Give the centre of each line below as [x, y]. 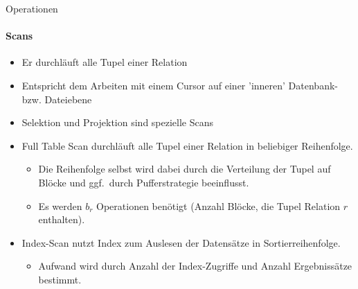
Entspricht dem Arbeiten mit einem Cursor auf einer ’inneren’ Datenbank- [180, 85]
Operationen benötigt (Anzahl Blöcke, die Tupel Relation [218, 205]
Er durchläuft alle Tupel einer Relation [105, 62]
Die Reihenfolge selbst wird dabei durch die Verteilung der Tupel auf [185, 169]
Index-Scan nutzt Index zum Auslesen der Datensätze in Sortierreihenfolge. [181, 242]
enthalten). [62, 219]
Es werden [60, 205]
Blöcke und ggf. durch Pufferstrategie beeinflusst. [144, 182]
